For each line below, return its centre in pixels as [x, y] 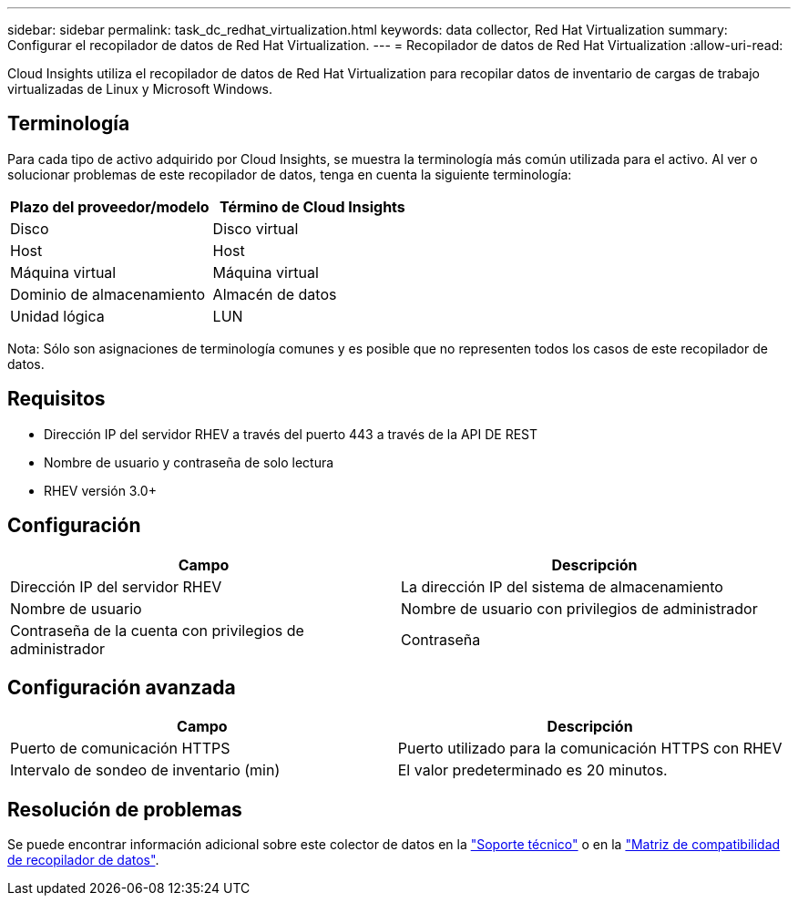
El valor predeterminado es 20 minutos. [532, 770]
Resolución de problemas [125, 809]
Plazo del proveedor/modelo [110, 206]
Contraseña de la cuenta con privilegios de [157, 630]
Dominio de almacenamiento [108, 294]
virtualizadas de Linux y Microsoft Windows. [140, 89]
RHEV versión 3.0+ [100, 490]
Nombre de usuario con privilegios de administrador [579, 608]
